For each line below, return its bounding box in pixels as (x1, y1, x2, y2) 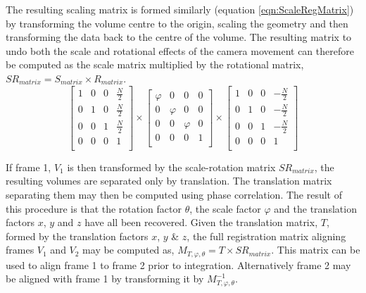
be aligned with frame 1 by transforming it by (6, 271, 204, 286)
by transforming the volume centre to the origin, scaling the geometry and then (6, 15, 348, 30)
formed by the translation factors (6, 228, 149, 243)
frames (6, 242, 34, 257)
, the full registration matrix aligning (187, 228, 346, 243)
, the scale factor (189, 201, 261, 216)
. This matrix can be (271, 242, 360, 257)
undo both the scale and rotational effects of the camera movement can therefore (6, 43, 354, 58)
